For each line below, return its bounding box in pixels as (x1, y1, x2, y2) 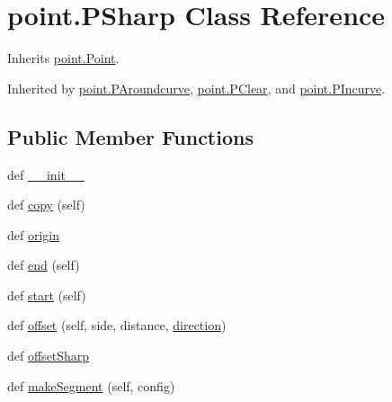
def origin (7, 225, 60, 244)
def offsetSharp (7, 346, 90, 365)
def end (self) (7, 255, 80, 274)
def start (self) (7, 285, 86, 304)
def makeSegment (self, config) (7, 376, 175, 395)
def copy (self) (7, 195, 85, 214)
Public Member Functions (7, 122, 254, 150)
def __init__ (7, 165, 85, 183)
